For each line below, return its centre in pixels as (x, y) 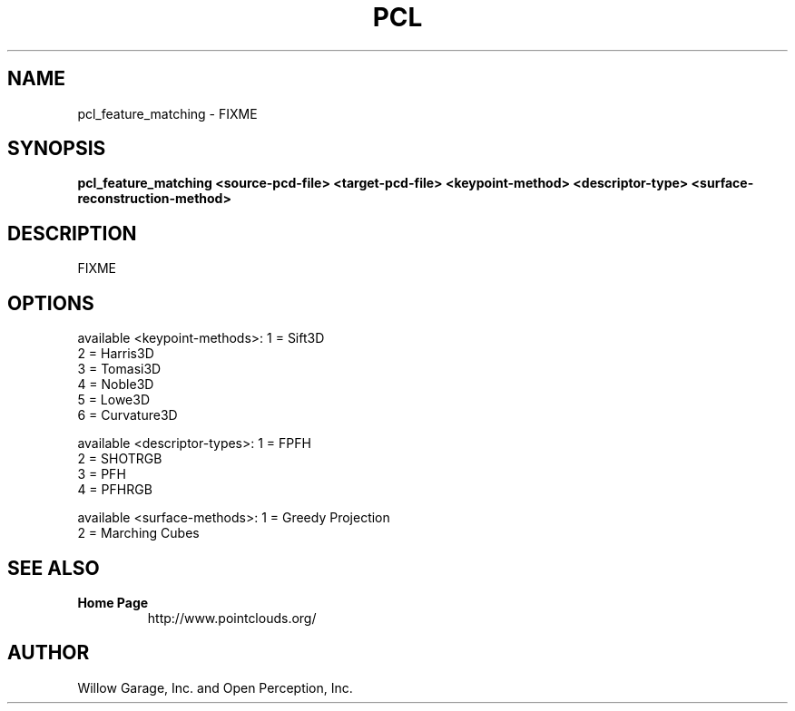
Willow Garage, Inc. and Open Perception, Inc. (215, 687)
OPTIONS (51, 303)
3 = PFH (102, 474)
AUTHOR (49, 653)
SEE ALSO (54, 568)
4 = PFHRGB (115, 490)
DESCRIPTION (72, 233)
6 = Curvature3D (128, 415)
